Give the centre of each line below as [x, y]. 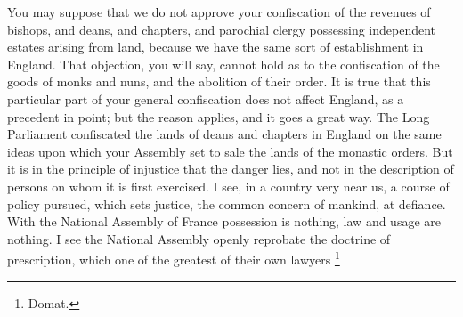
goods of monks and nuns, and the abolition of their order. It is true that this [219, 81]
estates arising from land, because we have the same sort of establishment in [215, 47]
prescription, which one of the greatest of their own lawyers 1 [174, 258]
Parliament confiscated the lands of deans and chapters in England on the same [224, 134]
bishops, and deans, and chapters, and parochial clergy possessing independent [222, 29]
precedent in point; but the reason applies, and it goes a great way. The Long [219, 116]
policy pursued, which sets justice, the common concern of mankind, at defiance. [227, 203]
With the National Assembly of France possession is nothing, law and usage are [224, 221]
